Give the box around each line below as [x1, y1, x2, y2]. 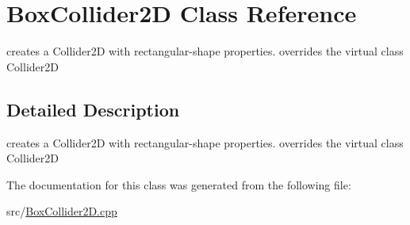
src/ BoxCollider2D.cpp [6, 203, 117, 219]
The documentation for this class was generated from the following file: [6, 176, 351, 193]
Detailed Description [6, 97, 180, 121]
